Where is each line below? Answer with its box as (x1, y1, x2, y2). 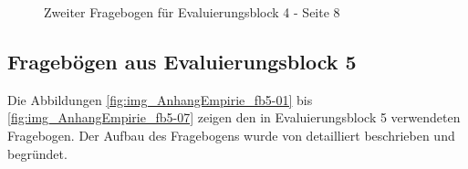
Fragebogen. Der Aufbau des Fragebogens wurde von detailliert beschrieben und (7, 125, 455, 144)
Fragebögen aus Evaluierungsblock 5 (7, 47, 357, 75)
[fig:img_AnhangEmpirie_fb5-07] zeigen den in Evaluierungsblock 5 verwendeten (7, 108, 461, 127)
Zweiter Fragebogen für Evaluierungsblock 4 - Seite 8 (44, 3, 340, 21)
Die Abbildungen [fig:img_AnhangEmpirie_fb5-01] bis (7, 90, 313, 109)
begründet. (7, 143, 68, 163)
